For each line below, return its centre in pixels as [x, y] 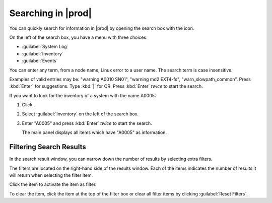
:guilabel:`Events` [40, 61]
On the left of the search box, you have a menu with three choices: [79, 37]
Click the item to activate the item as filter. [53, 184]
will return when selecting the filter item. [51, 175]
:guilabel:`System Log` [45, 47]
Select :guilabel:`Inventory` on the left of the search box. [80, 114]
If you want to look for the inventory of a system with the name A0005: [83, 95]
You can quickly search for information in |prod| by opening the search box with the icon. [102, 28]
